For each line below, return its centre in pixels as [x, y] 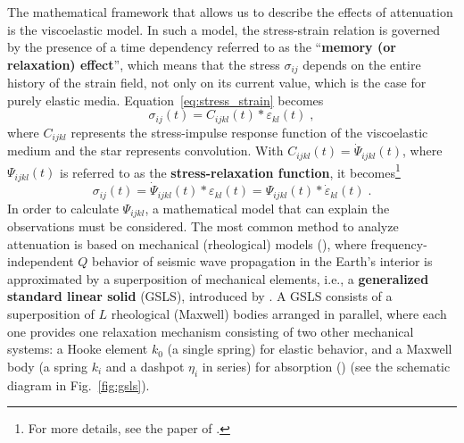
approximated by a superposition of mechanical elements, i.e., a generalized [218, 278]
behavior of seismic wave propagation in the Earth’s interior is [262, 261]
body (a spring [47, 366]
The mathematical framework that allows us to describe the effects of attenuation [230, 12]
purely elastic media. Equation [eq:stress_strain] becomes [166, 100]
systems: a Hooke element [78, 349]
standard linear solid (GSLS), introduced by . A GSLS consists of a [200, 296]
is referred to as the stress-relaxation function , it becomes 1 [230, 171]
